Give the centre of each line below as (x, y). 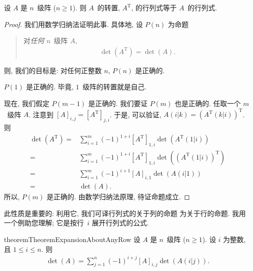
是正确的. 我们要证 (118, 103)
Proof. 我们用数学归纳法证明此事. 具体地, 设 (73, 24)
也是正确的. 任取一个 (208, 103)
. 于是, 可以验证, (136, 114)
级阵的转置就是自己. (115, 87)
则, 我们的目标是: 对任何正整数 (53, 70)
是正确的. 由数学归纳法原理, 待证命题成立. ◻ (118, 197)
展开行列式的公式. (120, 223)
